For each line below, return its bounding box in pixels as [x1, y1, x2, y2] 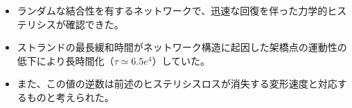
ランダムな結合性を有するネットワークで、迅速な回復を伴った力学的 [17, 3, 328, 17]
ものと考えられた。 [26, 89, 114, 104]
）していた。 [152, 53, 211, 67]
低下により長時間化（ [17, 53, 114, 67]
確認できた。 [65, 17, 124, 31]
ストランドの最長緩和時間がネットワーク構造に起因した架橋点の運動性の [17, 40, 347, 54]
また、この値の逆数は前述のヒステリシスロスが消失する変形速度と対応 [17, 76, 337, 91]
